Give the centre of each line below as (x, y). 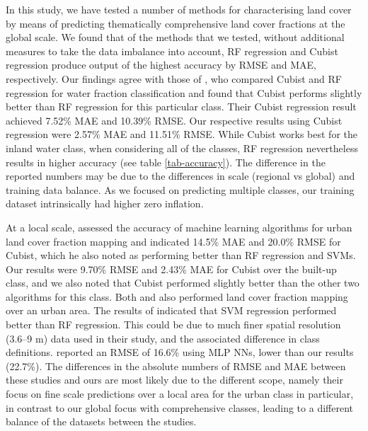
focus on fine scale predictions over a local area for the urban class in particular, (180, 394)
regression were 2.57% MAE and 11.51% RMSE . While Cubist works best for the (182, 134)
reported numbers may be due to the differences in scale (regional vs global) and (180, 176)
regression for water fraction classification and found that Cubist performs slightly (184, 92)
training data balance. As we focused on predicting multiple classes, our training (180, 189)
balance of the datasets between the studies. (101, 421)
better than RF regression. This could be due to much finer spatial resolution (173, 324)
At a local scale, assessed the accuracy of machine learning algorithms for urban (179, 227)
